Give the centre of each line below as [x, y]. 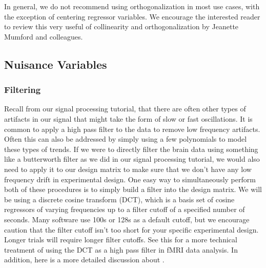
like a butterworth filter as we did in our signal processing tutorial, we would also [132, 159]
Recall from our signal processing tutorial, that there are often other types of [125, 109]
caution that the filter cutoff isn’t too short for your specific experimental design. [131, 229]
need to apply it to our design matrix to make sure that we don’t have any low [128, 169]
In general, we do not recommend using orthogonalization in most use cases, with [132, 6]
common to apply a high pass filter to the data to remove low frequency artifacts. [132, 129]
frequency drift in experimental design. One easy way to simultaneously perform [130, 179]
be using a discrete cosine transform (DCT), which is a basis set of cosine [119, 199]
